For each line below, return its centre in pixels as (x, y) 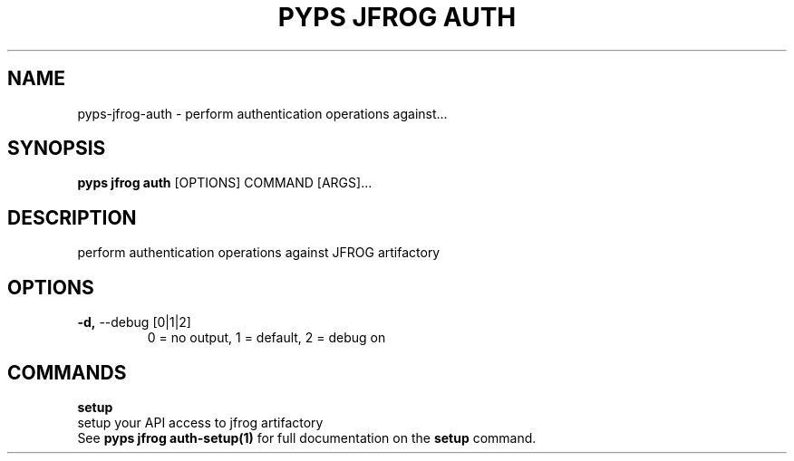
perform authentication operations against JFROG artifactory (259, 253)
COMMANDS (67, 372)
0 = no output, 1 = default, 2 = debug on (266, 338)
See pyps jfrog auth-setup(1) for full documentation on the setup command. (307, 437)
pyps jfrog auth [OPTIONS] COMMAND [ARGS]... (225, 183)
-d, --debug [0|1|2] (134, 322)
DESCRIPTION (72, 217)
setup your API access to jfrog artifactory (200, 422)
